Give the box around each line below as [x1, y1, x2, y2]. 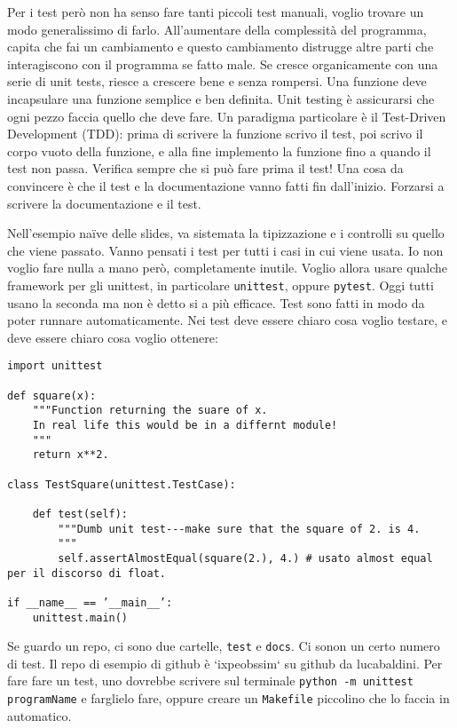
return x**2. [32, 448, 109, 462]
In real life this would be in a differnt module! [32, 418, 338, 431]
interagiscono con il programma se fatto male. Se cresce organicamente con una [7, 54, 438, 73]
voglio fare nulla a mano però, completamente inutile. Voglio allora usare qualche [7, 258, 448, 277]
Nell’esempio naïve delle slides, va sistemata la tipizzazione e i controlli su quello [7, 224, 445, 242]
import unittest [7, 360, 103, 373]
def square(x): [7, 389, 97, 402]
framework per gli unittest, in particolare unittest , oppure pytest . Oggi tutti [7, 275, 434, 294]
